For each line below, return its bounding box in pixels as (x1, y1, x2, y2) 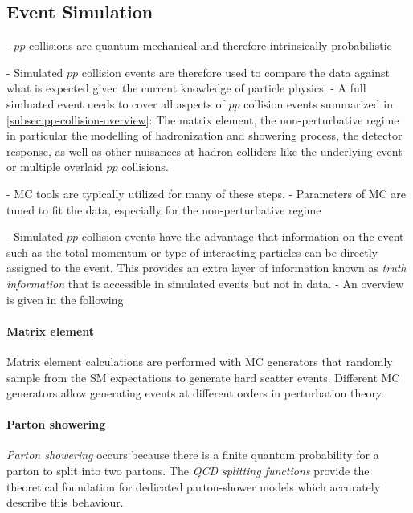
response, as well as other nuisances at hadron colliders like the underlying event (6, 142, 403, 159)
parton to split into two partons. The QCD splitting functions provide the (6, 462, 370, 479)
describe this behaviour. (6, 494, 124, 511)
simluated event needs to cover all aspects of (6, 95, 225, 112)
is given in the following (6, 291, 124, 307)
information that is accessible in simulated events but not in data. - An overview (6, 275, 404, 291)
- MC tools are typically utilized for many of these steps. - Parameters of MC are (6, 185, 406, 202)
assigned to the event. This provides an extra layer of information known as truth (6, 259, 407, 276)
